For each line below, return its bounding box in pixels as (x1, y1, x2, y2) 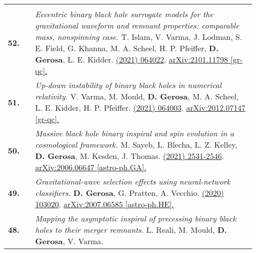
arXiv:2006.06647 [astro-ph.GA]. (35, 161, 147, 173)
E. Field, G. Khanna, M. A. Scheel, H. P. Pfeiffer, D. (35, 42, 219, 54)
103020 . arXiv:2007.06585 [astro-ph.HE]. (35, 198, 174, 210)
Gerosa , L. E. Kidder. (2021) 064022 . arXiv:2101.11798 (35, 54, 228, 65)
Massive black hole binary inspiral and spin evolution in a (35, 127, 234, 139)
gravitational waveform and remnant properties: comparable (35, 20, 239, 31)
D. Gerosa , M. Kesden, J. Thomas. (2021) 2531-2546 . (35, 150, 224, 161)
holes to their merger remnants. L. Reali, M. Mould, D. (35, 224, 227, 235)
